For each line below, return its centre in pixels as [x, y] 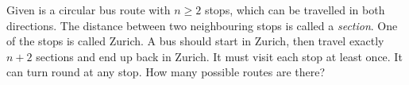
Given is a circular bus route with [89, 10]
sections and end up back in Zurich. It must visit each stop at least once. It [219, 56]
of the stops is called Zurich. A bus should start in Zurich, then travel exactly [195, 41]
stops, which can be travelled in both [295, 10]
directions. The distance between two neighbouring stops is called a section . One [202, 25]
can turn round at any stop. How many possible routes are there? [166, 72]
